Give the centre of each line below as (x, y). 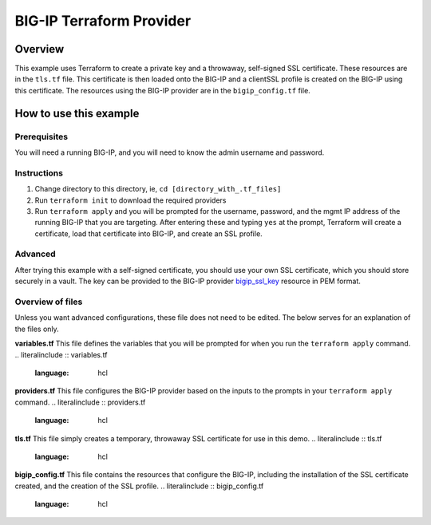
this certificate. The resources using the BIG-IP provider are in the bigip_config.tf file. (162, 90)
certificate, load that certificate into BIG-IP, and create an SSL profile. (148, 233)
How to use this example (77, 113)
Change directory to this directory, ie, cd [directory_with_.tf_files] (158, 189)
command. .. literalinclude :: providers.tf (80, 402)
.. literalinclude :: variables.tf (61, 354)
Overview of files (49, 302)
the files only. (37, 329)
